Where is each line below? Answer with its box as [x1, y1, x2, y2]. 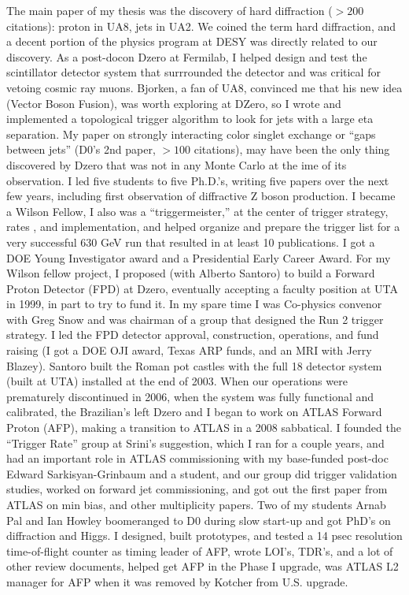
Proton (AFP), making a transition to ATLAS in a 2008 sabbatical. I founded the [6, 419, 401, 436]
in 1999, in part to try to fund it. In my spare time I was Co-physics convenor [6, 296, 382, 312]
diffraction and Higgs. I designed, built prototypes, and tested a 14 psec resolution [6, 527, 403, 544]
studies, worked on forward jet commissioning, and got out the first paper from [6, 481, 388, 497]
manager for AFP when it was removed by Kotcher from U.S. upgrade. [6, 573, 348, 589]
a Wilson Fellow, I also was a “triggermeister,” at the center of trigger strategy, [6, 203, 389, 219]
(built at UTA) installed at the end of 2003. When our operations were [6, 373, 348, 389]
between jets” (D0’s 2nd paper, [6, 141, 156, 158]
